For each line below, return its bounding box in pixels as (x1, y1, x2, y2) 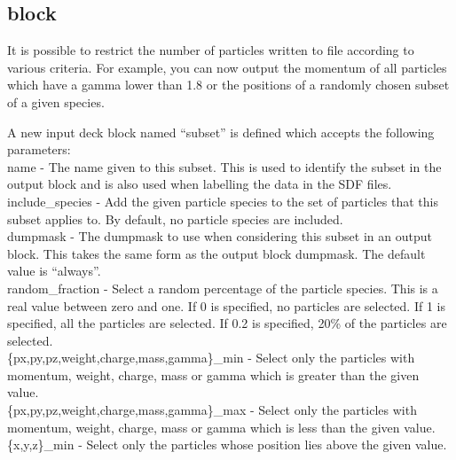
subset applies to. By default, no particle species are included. (7, 209, 343, 228)
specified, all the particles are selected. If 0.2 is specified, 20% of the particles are (7, 314, 447, 332)
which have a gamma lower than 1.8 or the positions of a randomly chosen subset (7, 75, 450, 94)
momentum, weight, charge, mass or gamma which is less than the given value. (7, 417, 436, 436)
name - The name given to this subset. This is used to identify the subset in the (7, 157, 442, 175)
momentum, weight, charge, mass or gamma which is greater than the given (7, 365, 420, 384)
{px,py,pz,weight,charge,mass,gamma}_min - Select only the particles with (7, 348, 415, 367)
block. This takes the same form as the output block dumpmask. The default (7, 244, 426, 262)
